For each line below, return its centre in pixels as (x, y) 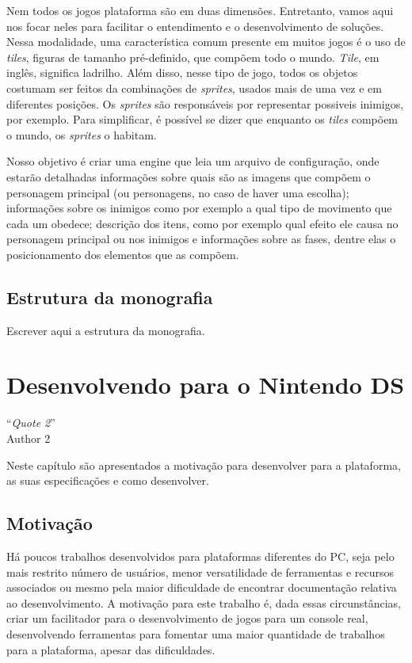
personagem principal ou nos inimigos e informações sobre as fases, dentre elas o (201, 239)
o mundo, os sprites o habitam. (82, 134)
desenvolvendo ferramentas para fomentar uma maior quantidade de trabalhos (196, 633)
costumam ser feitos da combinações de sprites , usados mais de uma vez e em (194, 88)
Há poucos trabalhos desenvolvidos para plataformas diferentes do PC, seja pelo (200, 556)
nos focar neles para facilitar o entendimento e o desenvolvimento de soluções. (195, 26)
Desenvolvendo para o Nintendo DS (206, 385)
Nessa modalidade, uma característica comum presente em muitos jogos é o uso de (206, 42)
